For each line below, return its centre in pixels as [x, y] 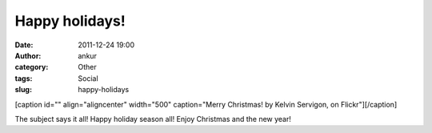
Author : [28, 55]
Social [88, 78]
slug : [23, 90]
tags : [24, 78]
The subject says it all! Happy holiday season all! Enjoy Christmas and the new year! [153, 119]
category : [32, 67]
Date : [24, 45]
